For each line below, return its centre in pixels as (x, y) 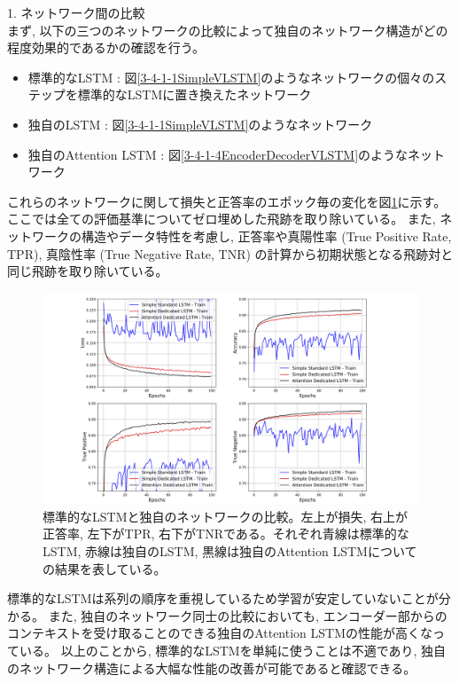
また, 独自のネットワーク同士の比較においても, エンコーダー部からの (248, 615)
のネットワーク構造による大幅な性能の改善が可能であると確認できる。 (212, 667)
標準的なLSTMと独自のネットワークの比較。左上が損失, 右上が (226, 516)
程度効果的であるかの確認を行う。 (106, 47)
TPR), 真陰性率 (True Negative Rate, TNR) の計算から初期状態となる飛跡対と (230, 253)
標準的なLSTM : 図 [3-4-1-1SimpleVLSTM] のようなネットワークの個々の (231, 77)
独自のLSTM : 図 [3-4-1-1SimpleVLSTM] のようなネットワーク (200, 124)
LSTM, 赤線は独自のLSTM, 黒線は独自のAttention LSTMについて (230, 551)
